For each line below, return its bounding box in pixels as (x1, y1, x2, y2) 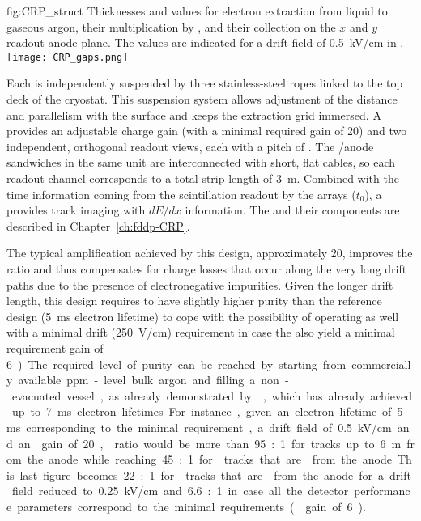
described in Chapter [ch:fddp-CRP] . (6, 217, 190, 234)
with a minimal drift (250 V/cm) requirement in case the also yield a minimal (6, 324, 395, 341)
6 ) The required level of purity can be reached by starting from (6, 355, 347, 372)
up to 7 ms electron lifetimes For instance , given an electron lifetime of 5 (11, 403, 403, 420)
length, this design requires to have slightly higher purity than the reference (6, 292, 382, 309)
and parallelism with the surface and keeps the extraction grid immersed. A (6, 106, 381, 123)
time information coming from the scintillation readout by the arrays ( (6, 185, 356, 202)
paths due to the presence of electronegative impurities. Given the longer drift (6, 276, 393, 293)
